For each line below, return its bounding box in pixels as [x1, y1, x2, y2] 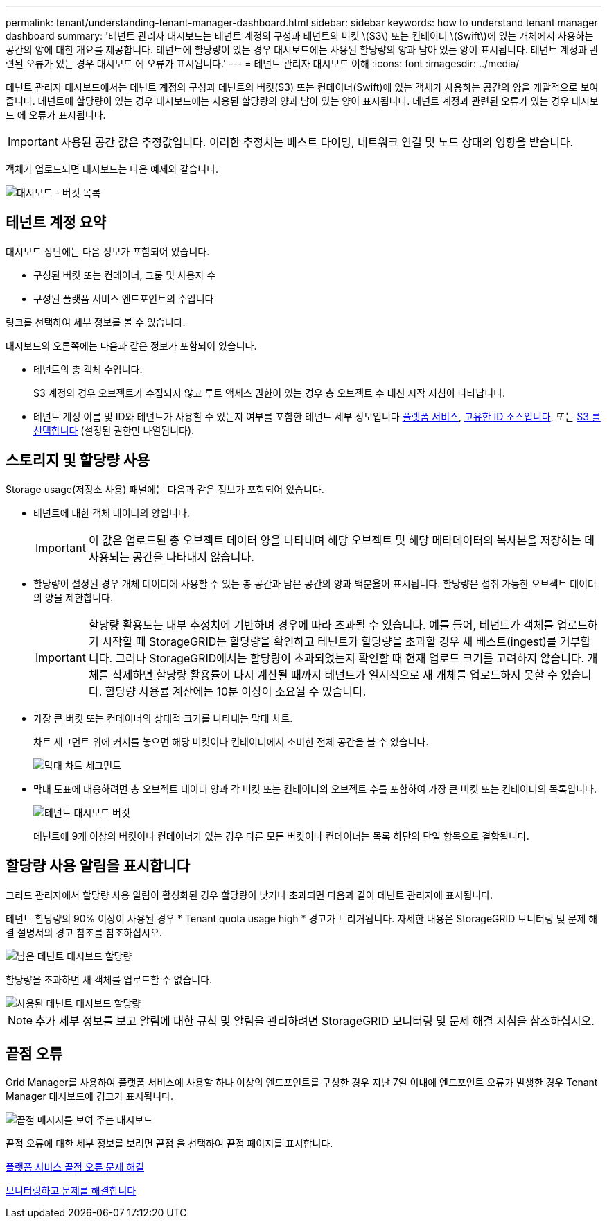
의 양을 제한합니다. [33, 591, 113, 603]
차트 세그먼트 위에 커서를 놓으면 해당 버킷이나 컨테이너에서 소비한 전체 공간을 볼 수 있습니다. [33, 735, 429, 748]
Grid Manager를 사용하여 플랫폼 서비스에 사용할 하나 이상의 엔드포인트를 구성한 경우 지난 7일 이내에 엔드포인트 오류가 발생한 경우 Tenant [6, 1076, 598, 1089]
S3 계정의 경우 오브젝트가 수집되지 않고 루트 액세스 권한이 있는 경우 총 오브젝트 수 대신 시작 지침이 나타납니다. [33, 386, 506, 399]
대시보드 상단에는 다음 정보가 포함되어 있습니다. [6, 245, 210, 257]
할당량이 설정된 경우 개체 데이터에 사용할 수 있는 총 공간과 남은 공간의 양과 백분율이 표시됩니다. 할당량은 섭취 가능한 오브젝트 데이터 [33, 577, 597, 589]
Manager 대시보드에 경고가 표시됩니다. [6, 1090, 173, 1103]
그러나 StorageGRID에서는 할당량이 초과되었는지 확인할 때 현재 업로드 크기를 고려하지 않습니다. [115, 650, 585, 665]
